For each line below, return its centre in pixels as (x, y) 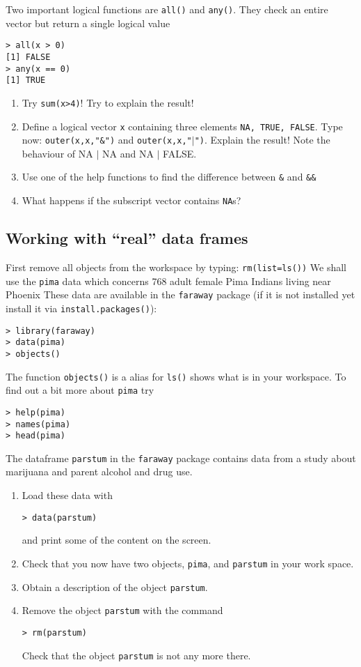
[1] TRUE (26, 80)
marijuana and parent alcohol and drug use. (99, 472)
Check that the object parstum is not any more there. (136, 655)
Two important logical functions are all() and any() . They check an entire (167, 9)
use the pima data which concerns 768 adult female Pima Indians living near (168, 281)
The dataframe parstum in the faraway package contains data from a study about (181, 458)
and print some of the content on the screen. (117, 540)
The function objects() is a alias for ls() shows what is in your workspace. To (176, 376)
